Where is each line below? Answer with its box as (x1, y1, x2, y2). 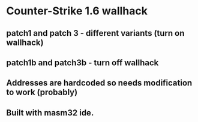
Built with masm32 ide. (6, 108, 94, 118)
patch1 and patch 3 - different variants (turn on (6, 28, 185, 38)
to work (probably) (6, 87, 78, 97)
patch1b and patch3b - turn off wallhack (6, 57, 159, 68)
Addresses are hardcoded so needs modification (6, 78, 193, 88)
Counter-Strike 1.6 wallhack (6, 4, 148, 18)
